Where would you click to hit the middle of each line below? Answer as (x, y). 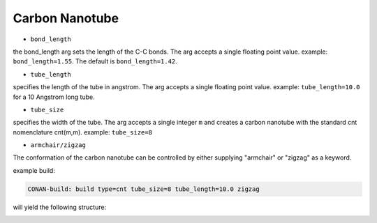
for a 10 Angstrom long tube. (54, 97)
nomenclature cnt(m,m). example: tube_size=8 (83, 132)
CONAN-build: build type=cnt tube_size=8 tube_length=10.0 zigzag (143, 189)
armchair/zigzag (58, 145)
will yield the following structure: (60, 207)
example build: (34, 170)
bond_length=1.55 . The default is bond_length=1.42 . (95, 61)
